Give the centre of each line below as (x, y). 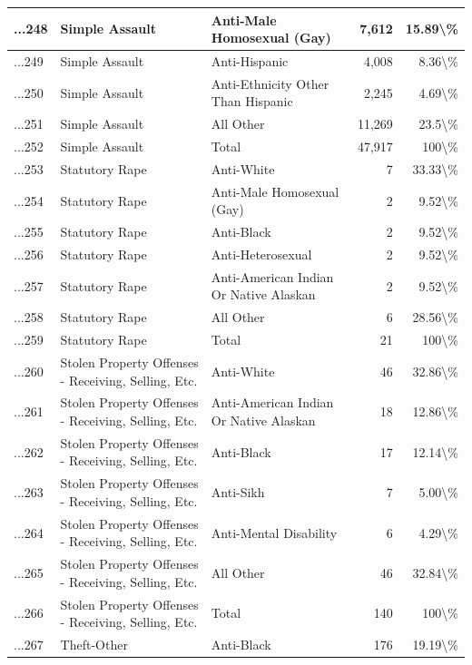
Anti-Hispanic (250, 60)
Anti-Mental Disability (274, 532)
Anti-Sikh (238, 492)
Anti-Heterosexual (261, 254)
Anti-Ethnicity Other (270, 83)
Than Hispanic (252, 101)
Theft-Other (94, 645)
